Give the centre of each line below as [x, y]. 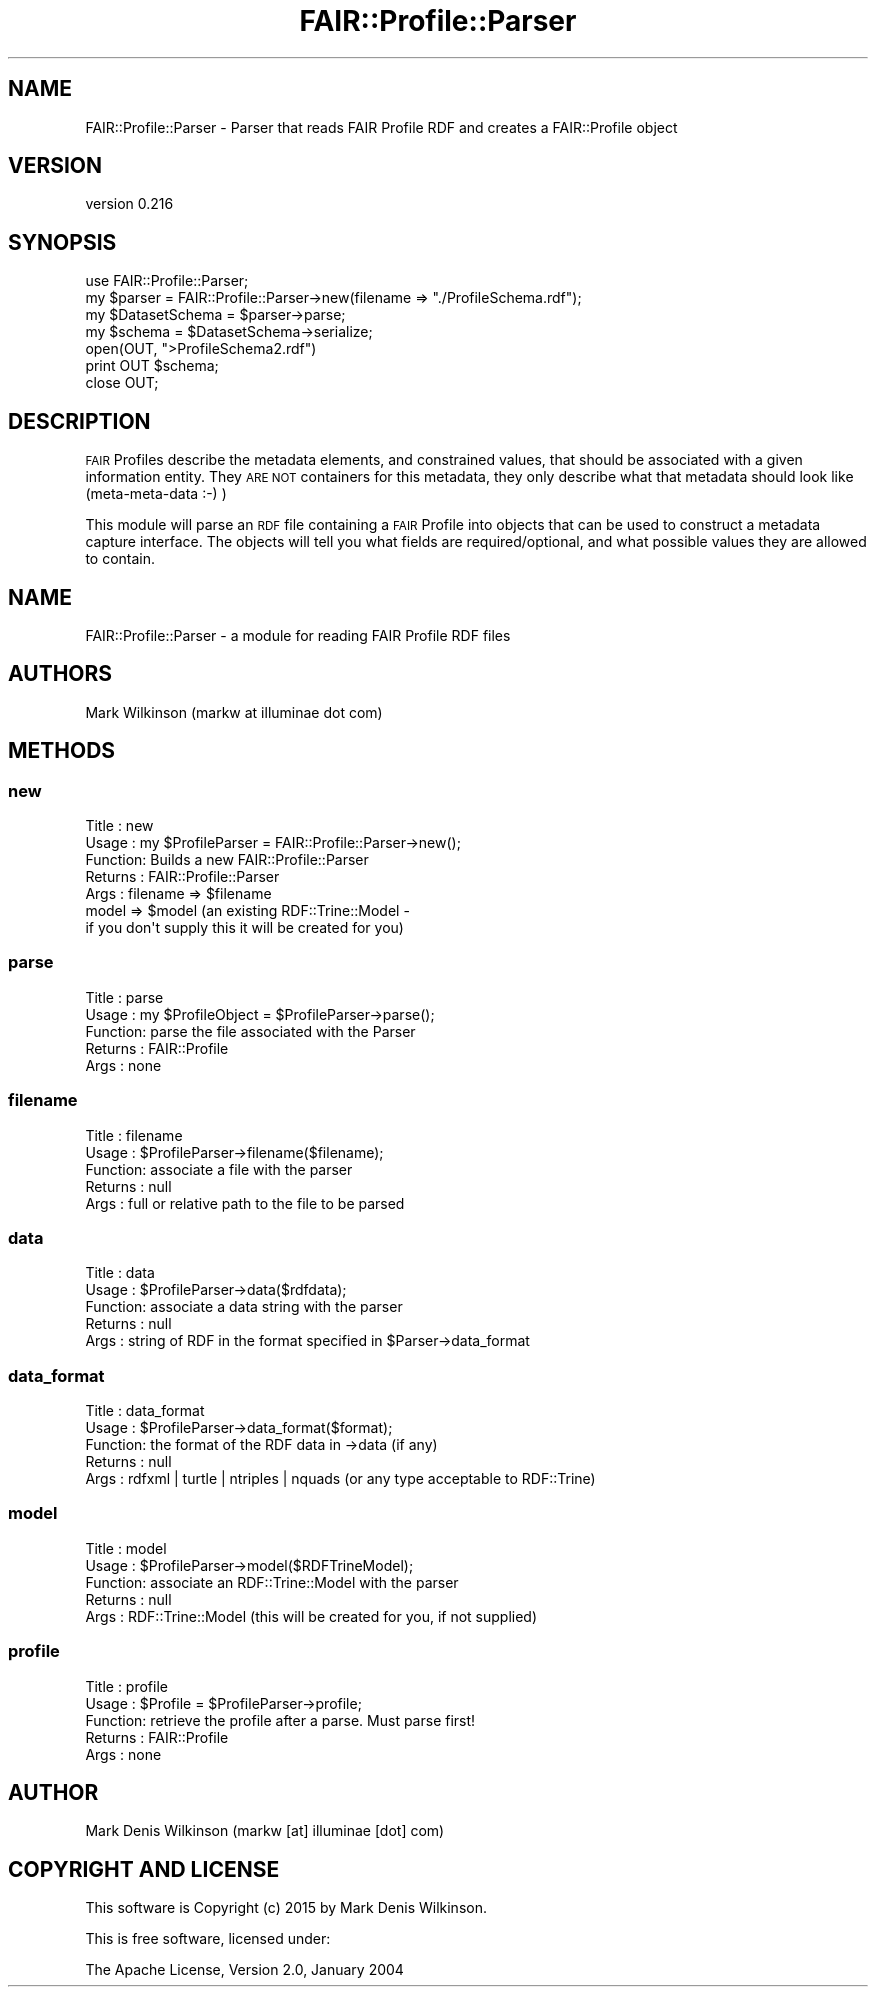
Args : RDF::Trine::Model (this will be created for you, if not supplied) [311, 1616]
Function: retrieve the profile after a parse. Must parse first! [280, 1720]
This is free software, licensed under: [208, 1939]
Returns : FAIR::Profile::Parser [182, 877]
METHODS [62, 751]
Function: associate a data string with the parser [244, 1307]
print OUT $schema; [152, 366]
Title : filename [134, 1135]
